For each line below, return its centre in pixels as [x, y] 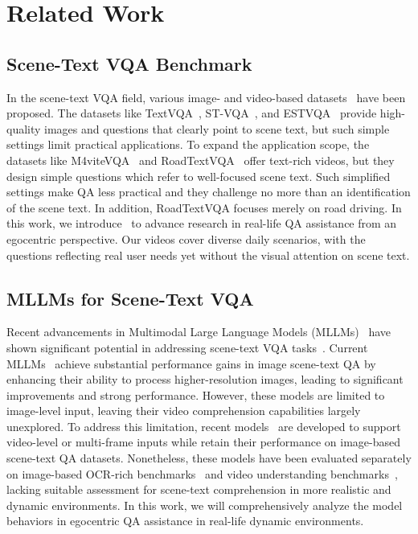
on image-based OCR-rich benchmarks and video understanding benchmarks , [202, 473]
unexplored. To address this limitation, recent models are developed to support [204, 426]
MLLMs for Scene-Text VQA [130, 298]
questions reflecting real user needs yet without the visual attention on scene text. [208, 255]
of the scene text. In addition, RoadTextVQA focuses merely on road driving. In [204, 207]
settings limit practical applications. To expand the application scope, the [188, 144]
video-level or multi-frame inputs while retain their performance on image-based [203, 442]
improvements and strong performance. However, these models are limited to [196, 394]
